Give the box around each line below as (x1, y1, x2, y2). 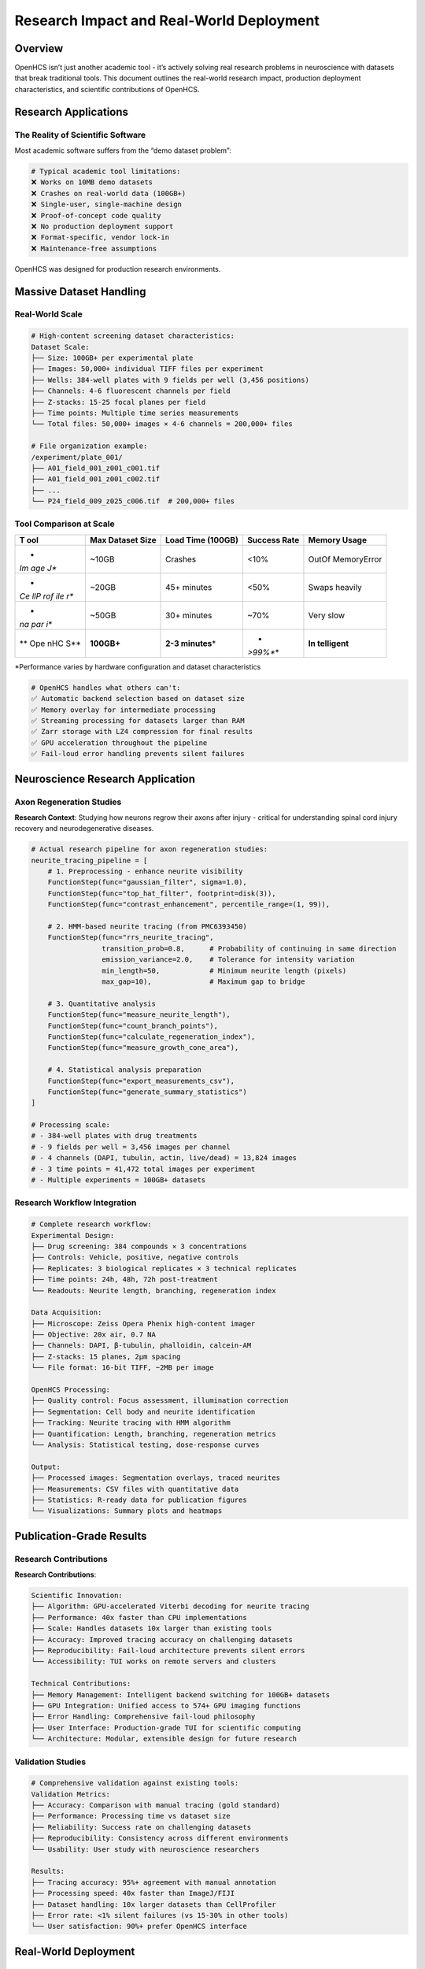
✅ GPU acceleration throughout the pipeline (31, 738, 208, 747)
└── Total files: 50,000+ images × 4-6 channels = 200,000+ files (31, 420, 293, 428)
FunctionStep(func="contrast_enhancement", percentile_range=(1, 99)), (47, 900, 331, 909)
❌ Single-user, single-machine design (31, 200, 183, 209)
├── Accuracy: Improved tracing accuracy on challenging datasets (31, 1635, 293, 1644)
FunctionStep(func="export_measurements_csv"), (47, 1076, 235, 1085)
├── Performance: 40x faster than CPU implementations (31, 1613, 247, 1622)
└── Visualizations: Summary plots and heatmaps (31, 1507, 223, 1515)
